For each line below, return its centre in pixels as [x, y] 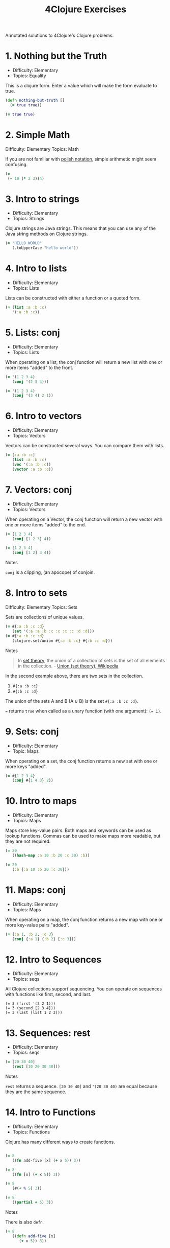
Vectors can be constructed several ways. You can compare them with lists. [85, 446]
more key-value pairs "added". [37, 925]
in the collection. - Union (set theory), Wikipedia [68, 666]
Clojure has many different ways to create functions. [60, 1142]
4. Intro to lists [36, 269]
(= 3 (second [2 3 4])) [31, 1008]
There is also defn [24, 1222]
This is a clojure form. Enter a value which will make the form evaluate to [81, 86]
